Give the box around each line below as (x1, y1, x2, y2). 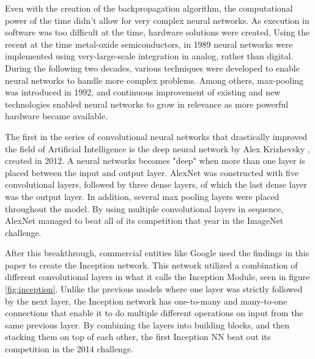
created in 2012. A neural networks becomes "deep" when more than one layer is (5, 154, 305, 167)
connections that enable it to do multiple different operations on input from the (5, 306, 303, 319)
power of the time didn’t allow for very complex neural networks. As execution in (5, 13, 309, 26)
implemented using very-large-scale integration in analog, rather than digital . (5, 50, 294, 62)
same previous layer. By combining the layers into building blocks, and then (5, 318, 289, 331)
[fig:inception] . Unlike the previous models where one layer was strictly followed (5, 283, 303, 295)
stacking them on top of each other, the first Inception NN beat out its (5, 330, 271, 343)
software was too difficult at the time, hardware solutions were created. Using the (5, 26, 310, 39)
